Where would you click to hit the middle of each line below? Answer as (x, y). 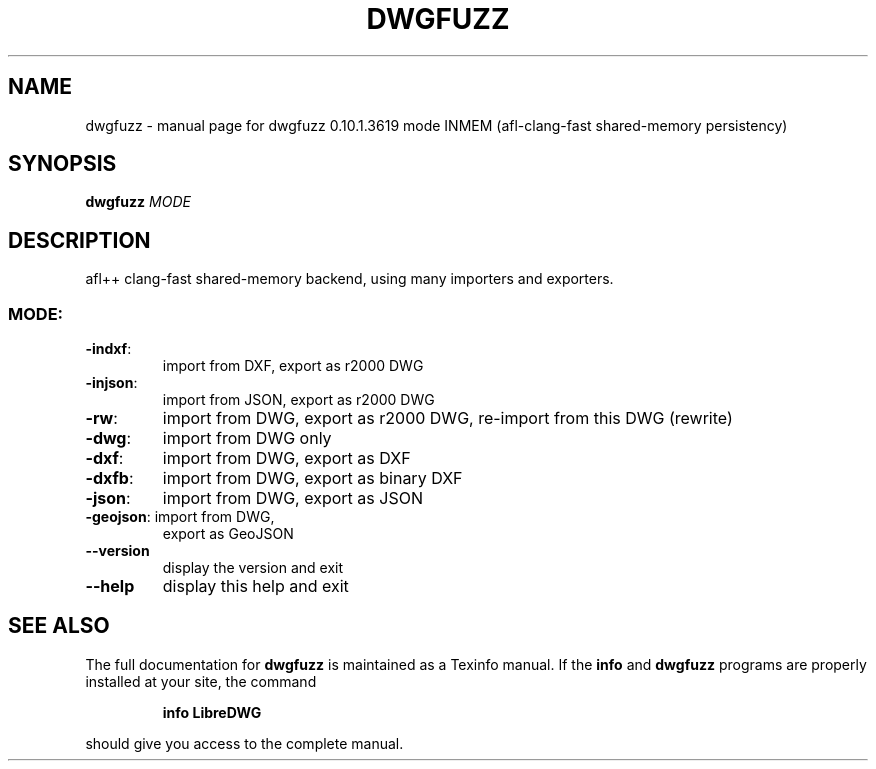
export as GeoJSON (228, 534)
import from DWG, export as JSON (292, 498)
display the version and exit (253, 568)
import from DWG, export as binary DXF (312, 478)
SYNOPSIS (62, 164)
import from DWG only (247, 438)
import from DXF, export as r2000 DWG (293, 366)
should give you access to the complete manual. (244, 743)
